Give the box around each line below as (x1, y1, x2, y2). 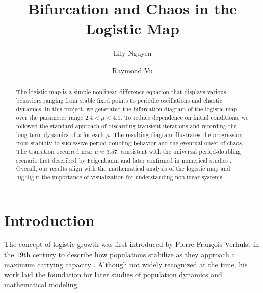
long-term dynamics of (16, 130, 76, 139)
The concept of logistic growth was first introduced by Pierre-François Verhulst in (4, 239, 259, 250)
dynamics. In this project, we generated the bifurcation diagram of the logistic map (16, 104, 238, 113)
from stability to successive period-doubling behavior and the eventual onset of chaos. (16, 139, 244, 147)
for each (83, 130, 104, 139)
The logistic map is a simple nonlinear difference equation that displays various (16, 87, 226, 96)
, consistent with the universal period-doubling (117, 147, 241, 155)
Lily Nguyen (113, 48, 152, 58)
